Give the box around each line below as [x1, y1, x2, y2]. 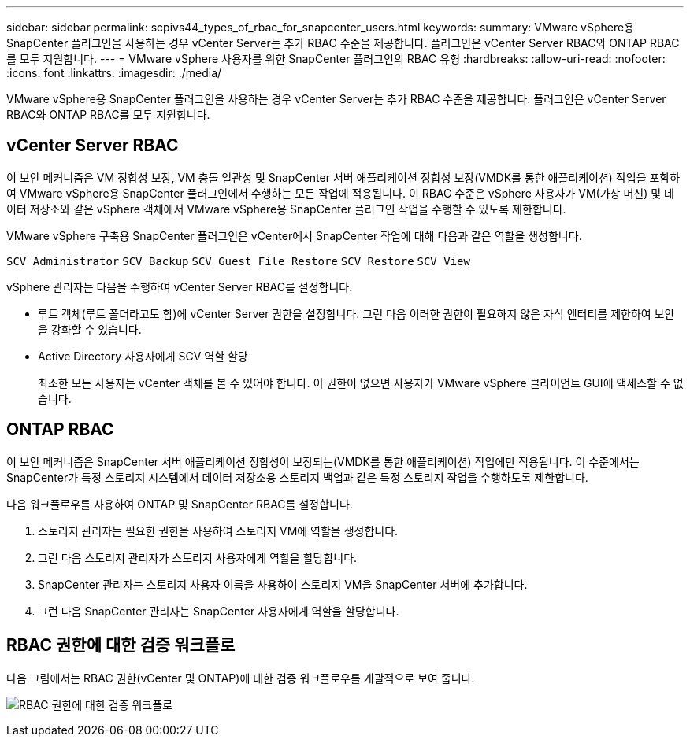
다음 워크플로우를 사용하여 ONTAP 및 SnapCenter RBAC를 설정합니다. [6, 497, 353, 511]
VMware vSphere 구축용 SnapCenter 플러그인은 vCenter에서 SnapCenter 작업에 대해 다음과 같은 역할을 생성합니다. [6, 228, 582, 242]
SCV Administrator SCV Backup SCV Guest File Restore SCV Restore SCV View [6, 254, 470, 268]
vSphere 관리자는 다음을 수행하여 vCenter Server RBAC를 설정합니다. [6, 279, 353, 294]
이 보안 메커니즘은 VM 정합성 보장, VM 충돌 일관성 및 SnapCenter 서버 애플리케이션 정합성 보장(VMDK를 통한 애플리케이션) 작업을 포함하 [6, 170, 681, 184]
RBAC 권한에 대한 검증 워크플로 [6, 635, 236, 656]
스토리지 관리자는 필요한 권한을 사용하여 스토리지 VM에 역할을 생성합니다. [38, 523, 399, 538]
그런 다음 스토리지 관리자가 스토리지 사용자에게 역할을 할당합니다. [38, 550, 358, 564]
